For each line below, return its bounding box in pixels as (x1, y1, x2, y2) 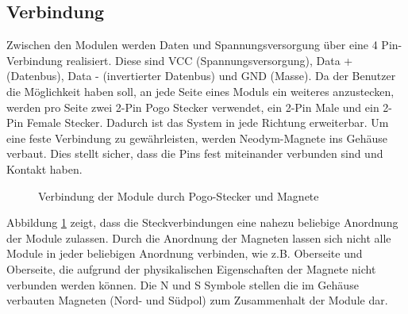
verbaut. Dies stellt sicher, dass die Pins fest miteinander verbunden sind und (6, 145, 383, 162)
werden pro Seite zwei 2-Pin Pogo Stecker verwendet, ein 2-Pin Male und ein (6, 98, 379, 115)
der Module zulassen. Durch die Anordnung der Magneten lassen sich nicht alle (6, 229, 391, 246)
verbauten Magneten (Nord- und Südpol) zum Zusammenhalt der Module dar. (6, 292, 388, 308)
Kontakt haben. (6, 160, 83, 177)
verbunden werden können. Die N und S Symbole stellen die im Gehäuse (6, 276, 359, 293)
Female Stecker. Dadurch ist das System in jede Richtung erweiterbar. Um (26, 114, 389, 131)
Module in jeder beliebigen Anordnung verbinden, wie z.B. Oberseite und (6, 245, 363, 262)
